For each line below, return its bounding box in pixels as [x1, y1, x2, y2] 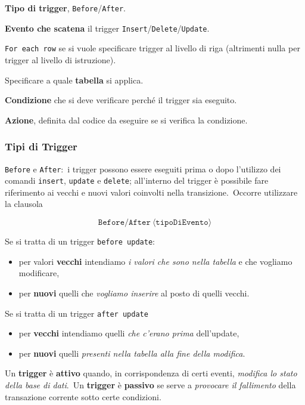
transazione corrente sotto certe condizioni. [5, 390, 161, 403]
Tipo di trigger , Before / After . [5, 2, 126, 14]
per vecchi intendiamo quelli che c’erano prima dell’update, [18, 327, 239, 339]
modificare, [18, 267, 60, 279]
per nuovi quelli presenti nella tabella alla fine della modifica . [18, 347, 245, 359]
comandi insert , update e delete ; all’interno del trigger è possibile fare [5, 174, 269, 187]
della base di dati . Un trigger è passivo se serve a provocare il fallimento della [5, 378, 296, 391]
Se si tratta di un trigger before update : [5, 235, 155, 248]
